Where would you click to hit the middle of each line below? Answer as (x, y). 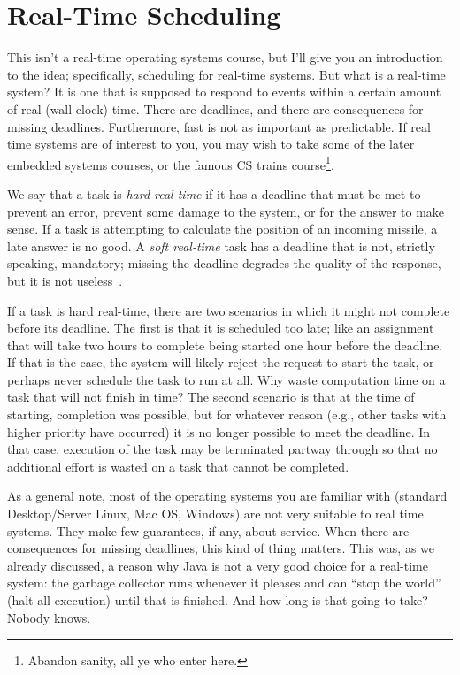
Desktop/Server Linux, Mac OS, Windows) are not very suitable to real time (215, 514)
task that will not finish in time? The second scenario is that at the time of (211, 397)
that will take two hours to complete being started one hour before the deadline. (225, 345)
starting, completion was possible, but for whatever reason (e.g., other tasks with (227, 414)
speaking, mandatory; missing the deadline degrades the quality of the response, (224, 263)
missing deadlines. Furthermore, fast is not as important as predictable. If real (219, 126)
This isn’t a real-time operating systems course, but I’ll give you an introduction (225, 57)
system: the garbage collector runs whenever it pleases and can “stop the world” (224, 583)
